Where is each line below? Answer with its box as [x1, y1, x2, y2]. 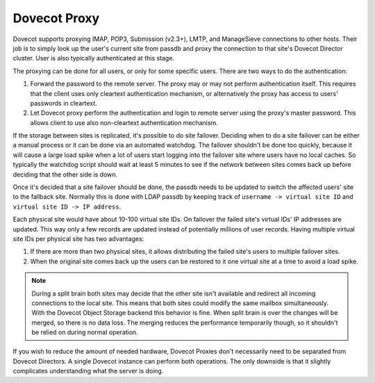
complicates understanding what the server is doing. [12, 367, 164, 375]
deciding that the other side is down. [12, 170, 118, 179]
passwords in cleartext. [30, 99, 97, 107]
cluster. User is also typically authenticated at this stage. [12, 54, 175, 63]
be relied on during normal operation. [31, 328, 138, 336]
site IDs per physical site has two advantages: [12, 234, 144, 243]
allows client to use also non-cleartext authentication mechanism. [30, 118, 218, 127]
